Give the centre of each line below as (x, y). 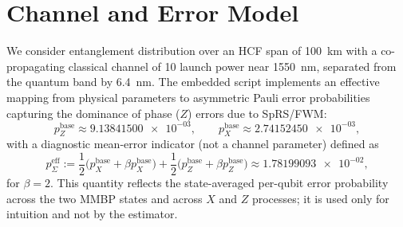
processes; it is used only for (320, 198)
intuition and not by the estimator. (92, 214)
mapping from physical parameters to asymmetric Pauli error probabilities (188, 97)
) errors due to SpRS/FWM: (257, 113)
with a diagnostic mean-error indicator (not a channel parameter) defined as (193, 144)
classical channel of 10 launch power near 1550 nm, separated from (232, 66)
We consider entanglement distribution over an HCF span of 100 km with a (192, 51)
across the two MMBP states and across (105, 198)
